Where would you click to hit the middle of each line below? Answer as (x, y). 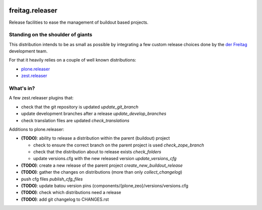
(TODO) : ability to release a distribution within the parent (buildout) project (95, 138)
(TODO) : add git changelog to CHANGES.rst (65, 199)
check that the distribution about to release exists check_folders (97, 152)
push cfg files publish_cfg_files (52, 179)
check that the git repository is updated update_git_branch (80, 107)
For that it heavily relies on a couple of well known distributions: (73, 60)
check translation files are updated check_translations (75, 120)
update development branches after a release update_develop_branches (94, 113)
